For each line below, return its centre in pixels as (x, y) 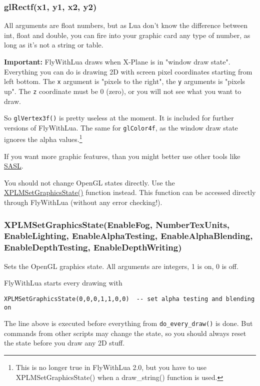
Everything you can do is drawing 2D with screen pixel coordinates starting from (128, 71)
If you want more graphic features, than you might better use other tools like (122, 156)
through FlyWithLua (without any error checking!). (83, 202)
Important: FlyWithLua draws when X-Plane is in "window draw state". (117, 61)
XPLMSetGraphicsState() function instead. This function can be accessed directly (130, 192)
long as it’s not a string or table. (54, 45)
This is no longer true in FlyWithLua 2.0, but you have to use (111, 367)
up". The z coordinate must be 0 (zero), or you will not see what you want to (123, 91)
